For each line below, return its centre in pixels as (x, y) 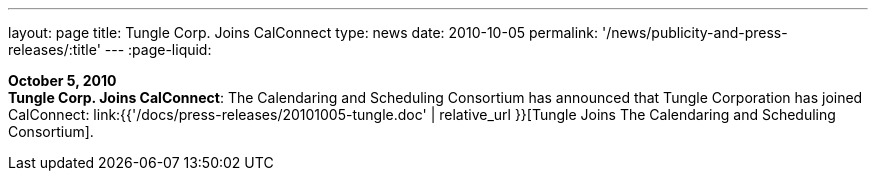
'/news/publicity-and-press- (695, 32)
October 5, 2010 (62, 80)
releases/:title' (54, 49)
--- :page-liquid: (158, 49)
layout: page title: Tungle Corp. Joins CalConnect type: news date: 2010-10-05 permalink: (303, 32)
